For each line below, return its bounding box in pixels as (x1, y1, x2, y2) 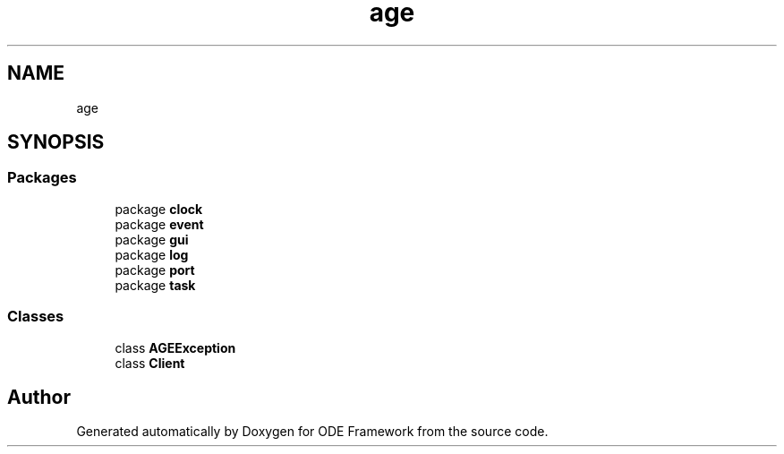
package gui (115, 231, 189, 247)
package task (115, 277, 196, 293)
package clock (115, 201, 203, 217)
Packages (7, 168, 77, 187)
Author (7, 385, 71, 408)
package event (115, 216, 204, 232)
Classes (7, 307, 64, 326)
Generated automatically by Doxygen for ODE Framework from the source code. (76, 424, 549, 440)
